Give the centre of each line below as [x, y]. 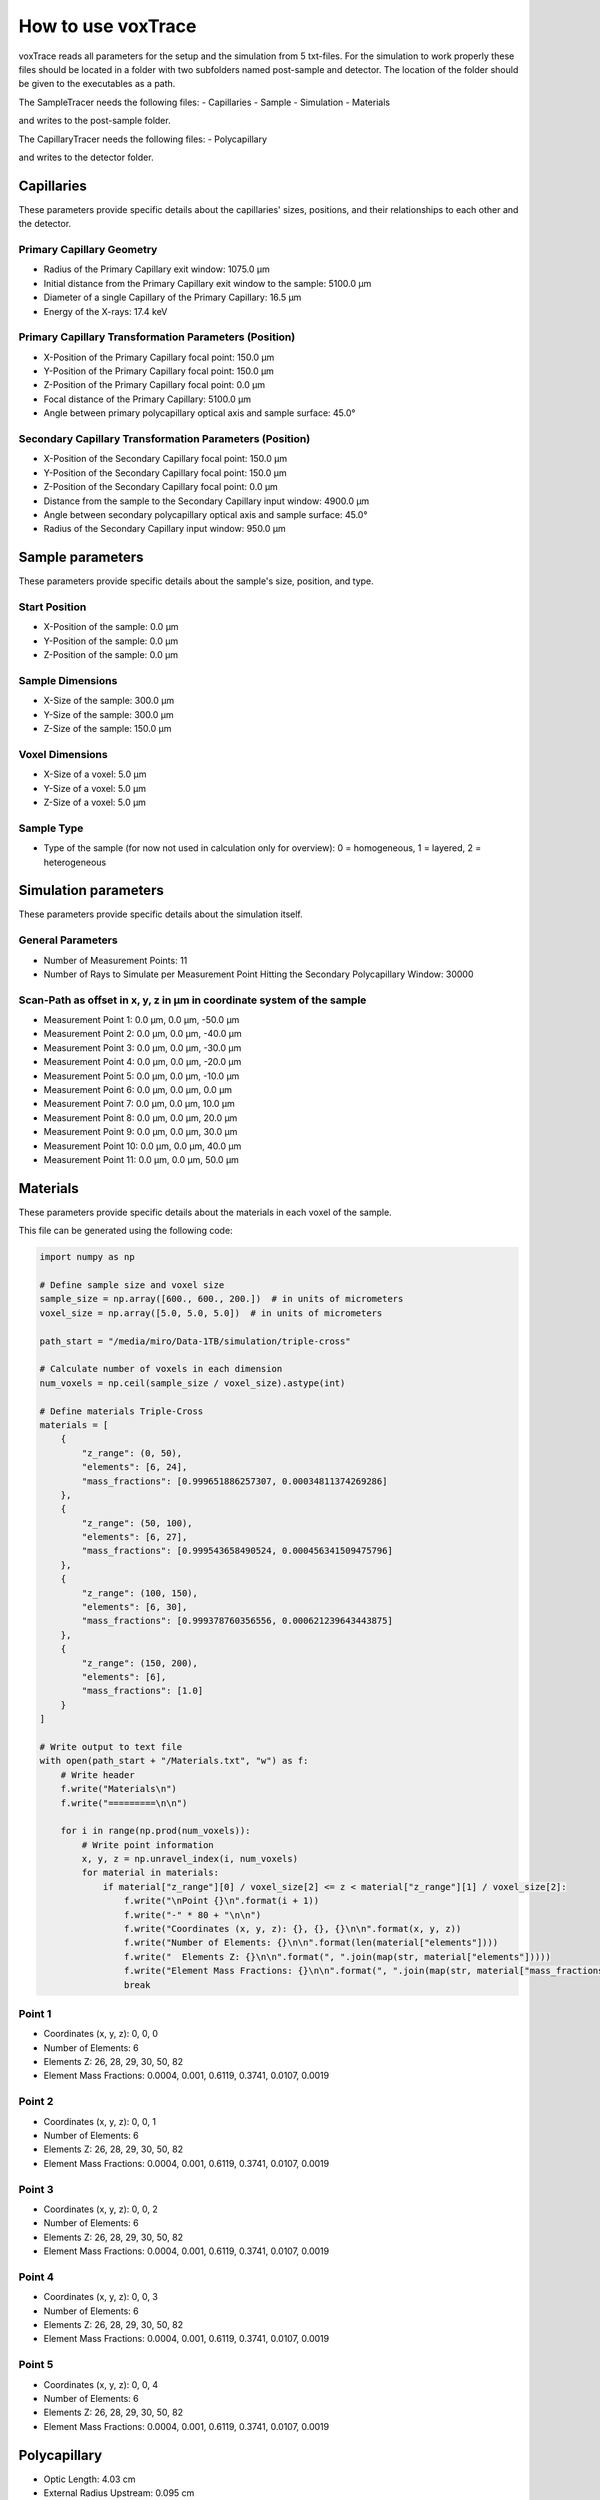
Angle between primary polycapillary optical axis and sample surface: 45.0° [199, 413]
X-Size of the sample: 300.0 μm [109, 701]
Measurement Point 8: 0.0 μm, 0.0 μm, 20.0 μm [140, 1117]
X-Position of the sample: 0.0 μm [111, 627]
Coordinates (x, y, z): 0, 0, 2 [101, 2209]
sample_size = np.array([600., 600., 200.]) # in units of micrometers [221, 1299]
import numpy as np [87, 1257]
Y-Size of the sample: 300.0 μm [108, 714]
